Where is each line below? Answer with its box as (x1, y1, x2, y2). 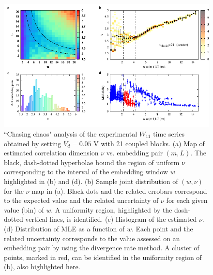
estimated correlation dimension (4, 148, 99, 158)
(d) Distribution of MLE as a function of (4, 223, 125, 233)
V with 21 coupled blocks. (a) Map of (93, 138, 205, 148)
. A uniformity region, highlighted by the (51, 204, 172, 214)
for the (4, 185, 24, 196)
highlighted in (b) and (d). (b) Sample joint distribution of (4, 176, 178, 186)
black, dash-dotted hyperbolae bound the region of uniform (4, 157, 180, 167)
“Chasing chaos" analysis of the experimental (4, 128, 137, 138)
